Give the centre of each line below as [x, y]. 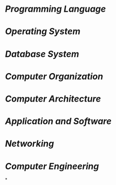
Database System [42, 54]
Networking [30, 144]
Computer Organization [54, 76]
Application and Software [58, 121]
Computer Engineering [52, 166]
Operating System [43, 32]
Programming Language [56, 9]
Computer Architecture [53, 99]
